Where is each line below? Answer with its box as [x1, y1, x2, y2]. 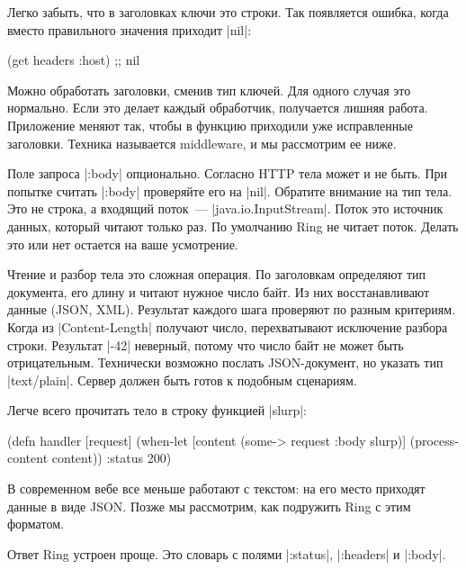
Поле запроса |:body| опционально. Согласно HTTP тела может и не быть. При [7, 164, 448, 183]
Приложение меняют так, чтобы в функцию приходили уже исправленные [7, 115, 413, 134]
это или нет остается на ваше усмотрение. [7, 234, 238, 253]
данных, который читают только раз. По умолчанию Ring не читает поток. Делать [7, 216, 459, 235]
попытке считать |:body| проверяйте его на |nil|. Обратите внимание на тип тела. [7, 181, 453, 200]
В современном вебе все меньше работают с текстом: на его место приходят [7, 479, 426, 498]
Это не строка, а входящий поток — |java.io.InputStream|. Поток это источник [7, 199, 444, 218]
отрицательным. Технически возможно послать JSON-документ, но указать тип [7, 353, 444, 372]
